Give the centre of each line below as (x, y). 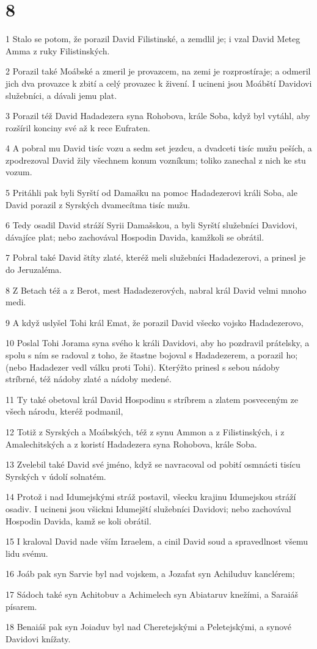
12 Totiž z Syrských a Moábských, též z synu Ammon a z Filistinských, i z (145, 431)
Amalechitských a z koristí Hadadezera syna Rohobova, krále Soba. (131, 444)
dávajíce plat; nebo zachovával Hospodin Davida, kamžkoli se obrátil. (135, 237)
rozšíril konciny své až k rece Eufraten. (78, 127)
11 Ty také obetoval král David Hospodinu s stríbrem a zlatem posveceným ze (152, 399)
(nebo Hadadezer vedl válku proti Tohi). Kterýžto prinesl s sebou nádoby (143, 367)
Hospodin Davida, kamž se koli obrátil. (78, 520)
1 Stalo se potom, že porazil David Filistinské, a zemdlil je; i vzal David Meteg (153, 39)
